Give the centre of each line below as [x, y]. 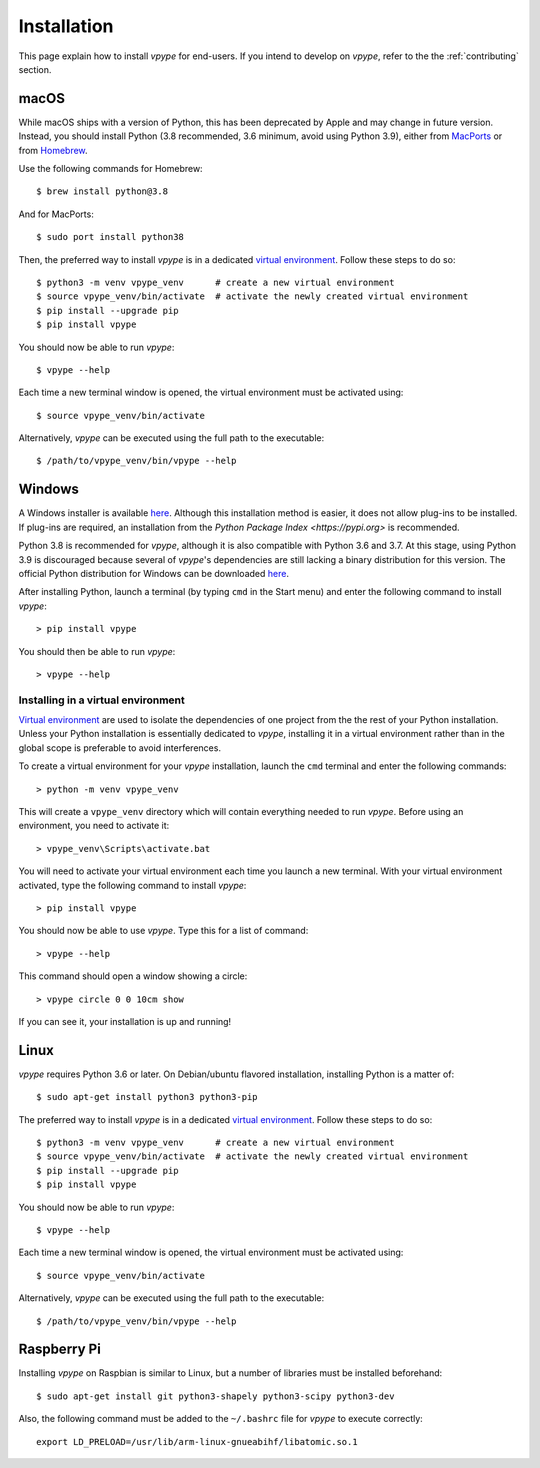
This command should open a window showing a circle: [133, 976]
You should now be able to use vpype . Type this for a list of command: [163, 931]
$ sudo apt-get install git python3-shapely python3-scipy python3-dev [215, 1396]
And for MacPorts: [56, 214]
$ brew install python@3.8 [102, 191]
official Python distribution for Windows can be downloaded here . [154, 573]
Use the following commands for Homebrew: [111, 169]
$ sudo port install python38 [110, 237]
